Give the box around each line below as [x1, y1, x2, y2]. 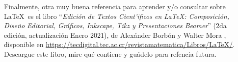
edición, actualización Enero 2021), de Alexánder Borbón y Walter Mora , [4, 30, 226, 40]
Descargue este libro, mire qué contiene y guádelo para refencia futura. [4, 48, 217, 59]
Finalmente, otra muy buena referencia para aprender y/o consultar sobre [4, 1, 226, 11]
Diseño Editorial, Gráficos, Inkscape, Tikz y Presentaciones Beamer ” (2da [4, 20, 227, 31]
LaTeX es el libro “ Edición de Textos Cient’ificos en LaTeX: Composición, [4, 11, 229, 21]
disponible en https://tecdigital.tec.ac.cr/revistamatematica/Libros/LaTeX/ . [4, 39, 235, 49]
